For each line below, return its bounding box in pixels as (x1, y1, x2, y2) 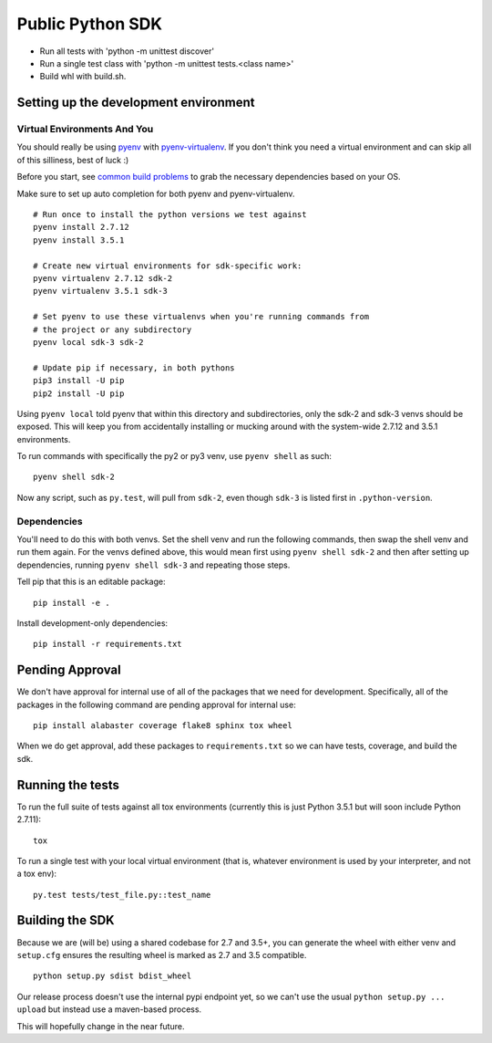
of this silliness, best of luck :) (16, 154, 129, 165)
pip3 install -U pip (33, 375, 125, 386)
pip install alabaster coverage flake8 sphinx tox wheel (33, 721, 293, 731)
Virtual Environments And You (16, 123, 154, 136)
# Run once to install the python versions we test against (33, 210, 307, 220)
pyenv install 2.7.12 (33, 222, 129, 233)
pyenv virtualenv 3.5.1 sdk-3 (33, 286, 169, 297)
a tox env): (16, 868, 57, 880)
